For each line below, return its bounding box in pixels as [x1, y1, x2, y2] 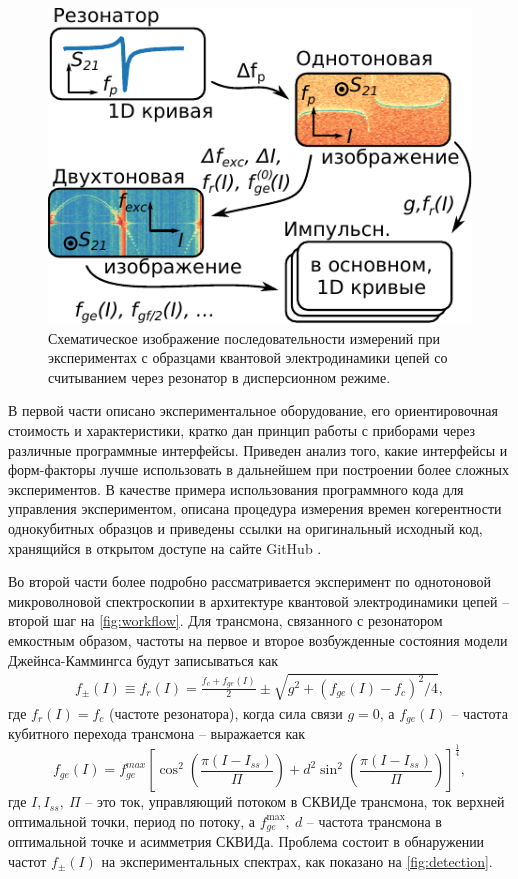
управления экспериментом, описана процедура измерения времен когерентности [8, 498, 502, 519]
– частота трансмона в [306, 810, 442, 831]
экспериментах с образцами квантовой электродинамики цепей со [48, 347, 448, 368]
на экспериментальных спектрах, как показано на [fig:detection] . [101, 850, 493, 871]
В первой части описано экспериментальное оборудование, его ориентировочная [8, 400, 498, 421]
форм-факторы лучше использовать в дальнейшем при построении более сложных [8, 459, 510, 480]
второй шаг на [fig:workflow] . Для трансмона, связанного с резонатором [8, 610, 443, 631]
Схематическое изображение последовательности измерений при [48, 327, 440, 348]
